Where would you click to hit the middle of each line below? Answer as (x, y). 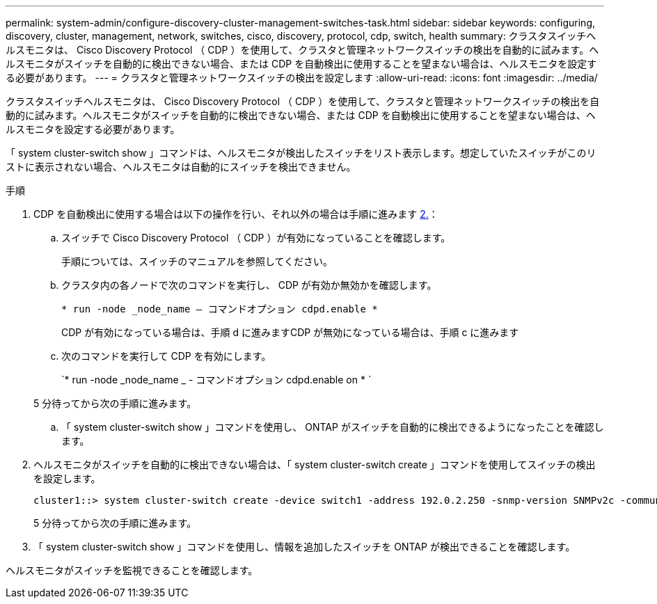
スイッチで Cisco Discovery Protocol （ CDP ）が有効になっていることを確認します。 (256, 238)
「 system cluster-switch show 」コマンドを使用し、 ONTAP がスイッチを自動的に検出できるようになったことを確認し (333, 427)
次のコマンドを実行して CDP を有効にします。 (166, 356)
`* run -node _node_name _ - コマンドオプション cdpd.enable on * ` (216, 380)
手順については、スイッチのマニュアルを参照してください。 (197, 261)
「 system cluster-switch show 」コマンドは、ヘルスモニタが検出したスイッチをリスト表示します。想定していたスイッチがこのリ (301, 153)
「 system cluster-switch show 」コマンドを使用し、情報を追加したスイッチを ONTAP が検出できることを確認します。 (304, 547)
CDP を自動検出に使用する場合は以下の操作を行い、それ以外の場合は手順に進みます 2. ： (236, 214)
